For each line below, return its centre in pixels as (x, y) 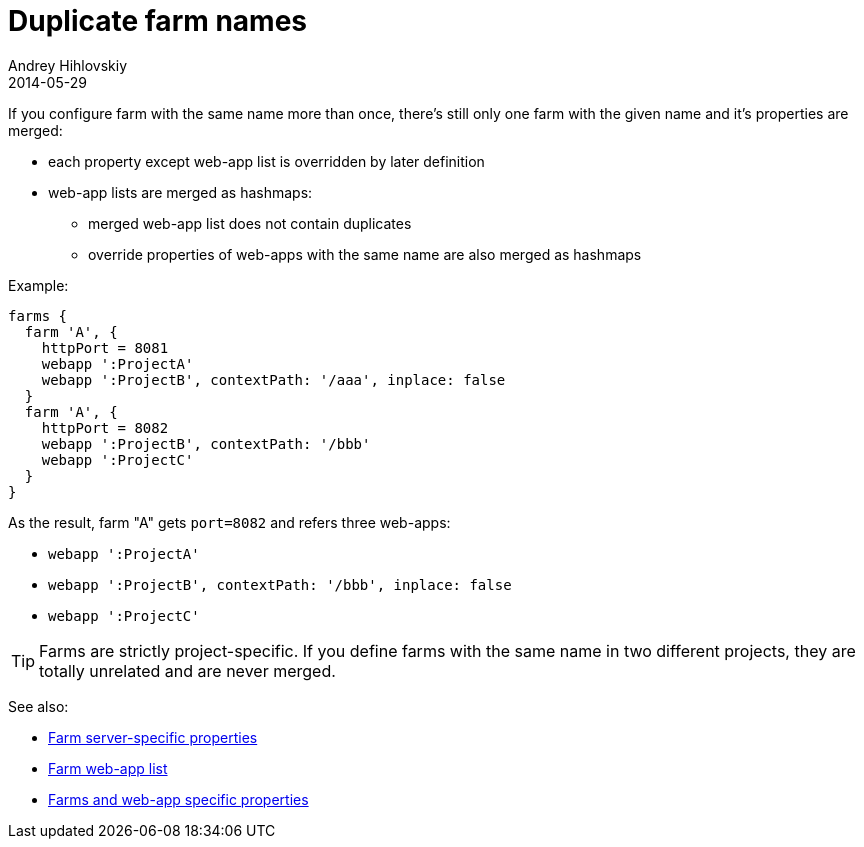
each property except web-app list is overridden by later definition (266, 161)
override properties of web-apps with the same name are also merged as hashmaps (365, 254)
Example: (38, 285)
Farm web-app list (108, 768)
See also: (38, 706)
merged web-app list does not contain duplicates (250, 223)
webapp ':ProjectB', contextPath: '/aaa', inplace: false (273, 379)
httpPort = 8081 (105, 347)
